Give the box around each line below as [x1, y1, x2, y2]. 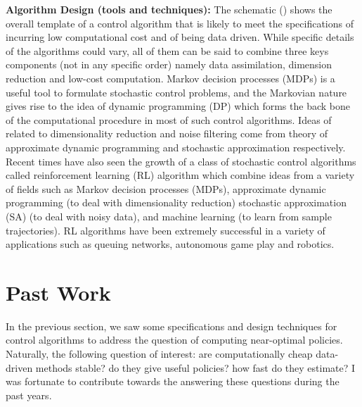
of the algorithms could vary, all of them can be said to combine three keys [6, 43, 329, 58]
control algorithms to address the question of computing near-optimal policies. [6, 332, 343, 347]
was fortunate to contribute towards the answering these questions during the [6, 374, 340, 389]
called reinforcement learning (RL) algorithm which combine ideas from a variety [6, 168, 355, 182]
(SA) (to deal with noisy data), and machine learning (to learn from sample [6, 208, 332, 223]
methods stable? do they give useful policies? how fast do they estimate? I [35, 360, 356, 375]
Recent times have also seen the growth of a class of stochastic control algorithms [6, 154, 356, 168]
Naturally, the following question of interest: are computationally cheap [6, 346, 313, 361]
